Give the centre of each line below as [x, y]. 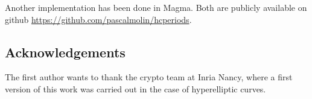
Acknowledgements [65, 52]
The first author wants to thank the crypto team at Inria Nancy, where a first [149, 77]
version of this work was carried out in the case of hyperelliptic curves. [135, 88]
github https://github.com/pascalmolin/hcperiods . [98, 19]
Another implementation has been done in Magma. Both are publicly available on [156, 7]
